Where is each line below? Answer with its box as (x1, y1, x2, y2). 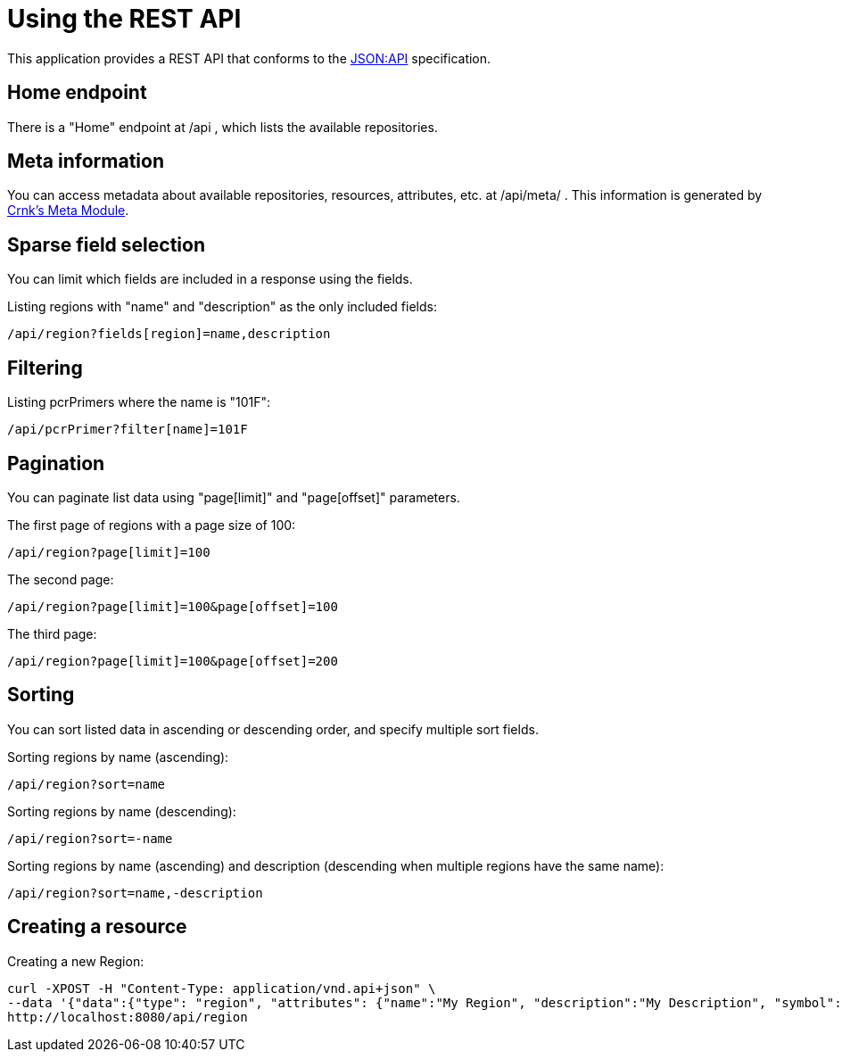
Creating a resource (7, 915, 187, 939)
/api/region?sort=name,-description (7, 885, 263, 900)
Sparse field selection (7, 233, 205, 256)
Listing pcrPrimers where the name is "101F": (7, 394, 271, 410)
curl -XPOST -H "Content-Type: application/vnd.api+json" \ (7, 980, 436, 996)
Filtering (7, 356, 83, 379)
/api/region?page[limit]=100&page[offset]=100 (7, 599, 338, 614)
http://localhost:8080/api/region (7, 1009, 248, 1024)
